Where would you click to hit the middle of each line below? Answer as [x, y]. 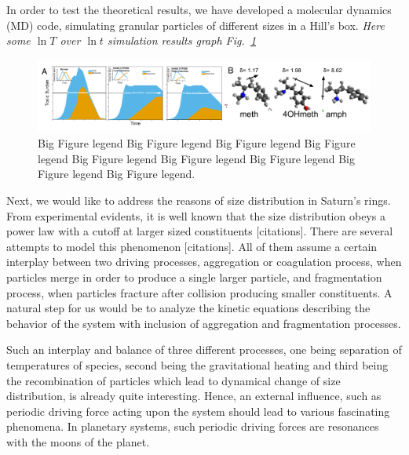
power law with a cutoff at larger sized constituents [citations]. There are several [200, 231]
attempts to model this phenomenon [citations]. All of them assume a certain [192, 246]
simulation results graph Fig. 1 [182, 40]
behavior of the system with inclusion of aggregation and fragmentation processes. [204, 323]
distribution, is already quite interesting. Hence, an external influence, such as [194, 396]
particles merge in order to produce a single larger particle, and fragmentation [194, 277]
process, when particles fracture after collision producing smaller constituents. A [199, 292]
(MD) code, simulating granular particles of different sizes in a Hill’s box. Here [195, 25]
